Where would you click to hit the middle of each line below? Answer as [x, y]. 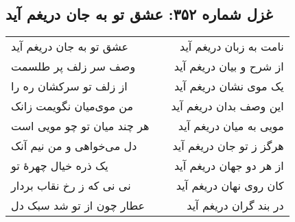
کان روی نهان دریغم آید [230, 186]
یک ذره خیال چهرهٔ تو [60, 166]
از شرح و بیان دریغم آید [229, 66]
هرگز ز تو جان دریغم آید [228, 146]
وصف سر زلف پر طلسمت [73, 66]
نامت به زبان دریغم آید [232, 47]
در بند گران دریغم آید [235, 206]
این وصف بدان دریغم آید [227, 106]
